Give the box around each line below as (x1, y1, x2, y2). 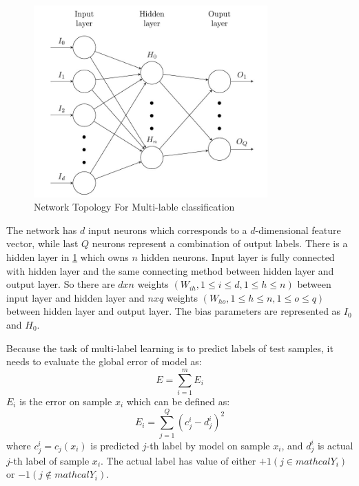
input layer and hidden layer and (6, 290, 145, 304)
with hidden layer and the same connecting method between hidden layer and (6, 263, 334, 278)
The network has (6, 222, 77, 237)
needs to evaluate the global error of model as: (6, 354, 202, 369)
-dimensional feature (255, 222, 341, 237)
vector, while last (6, 236, 79, 251)
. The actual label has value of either (101, 453, 256, 467)
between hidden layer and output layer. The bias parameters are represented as (6, 304, 341, 318)
